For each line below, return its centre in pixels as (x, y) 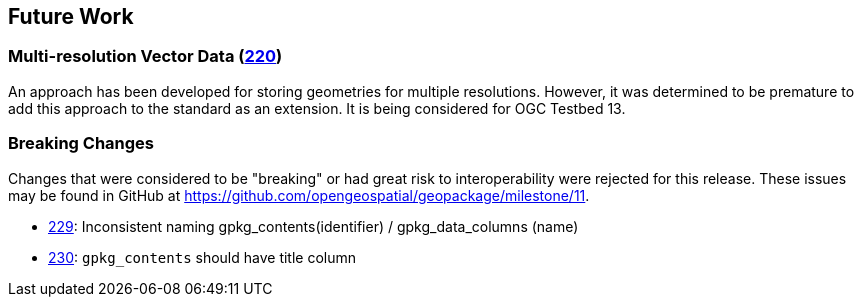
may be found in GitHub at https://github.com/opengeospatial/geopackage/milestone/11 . (299, 195)
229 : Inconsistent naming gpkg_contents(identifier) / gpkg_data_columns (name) (313, 226)
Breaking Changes (81, 143)
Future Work (71, 16)
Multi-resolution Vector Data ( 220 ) (145, 56)
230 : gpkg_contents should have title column (202, 257)
